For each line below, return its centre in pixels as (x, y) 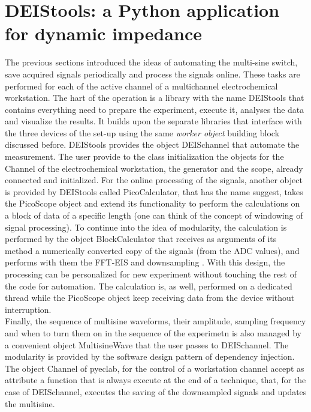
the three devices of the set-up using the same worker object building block (142, 132)
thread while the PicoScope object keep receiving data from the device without (150, 298)
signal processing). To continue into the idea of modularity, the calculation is (146, 227)
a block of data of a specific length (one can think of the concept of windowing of (154, 215)
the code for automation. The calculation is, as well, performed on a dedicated (149, 286)
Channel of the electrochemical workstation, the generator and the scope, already (154, 168)
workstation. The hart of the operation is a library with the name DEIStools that (155, 98)
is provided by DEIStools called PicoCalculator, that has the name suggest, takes (154, 191)
